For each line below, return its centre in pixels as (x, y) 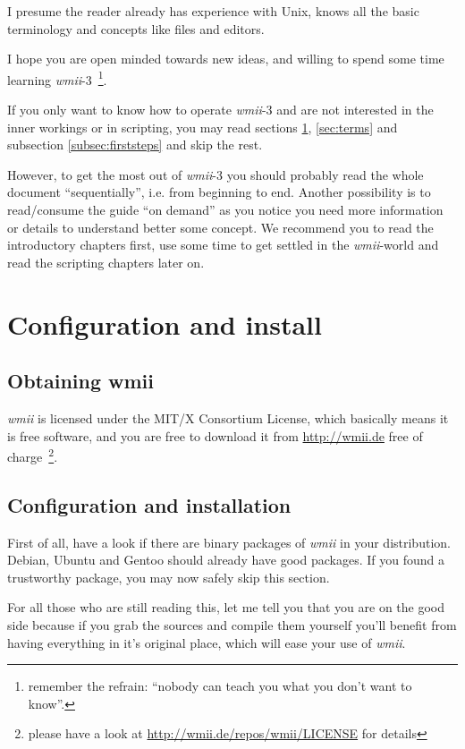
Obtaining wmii (81, 381)
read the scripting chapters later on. (106, 262)
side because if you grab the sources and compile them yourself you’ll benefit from (232, 624)
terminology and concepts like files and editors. (136, 28)
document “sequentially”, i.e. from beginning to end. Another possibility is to (219, 192)
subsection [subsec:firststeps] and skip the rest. (135, 145)
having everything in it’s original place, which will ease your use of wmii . (207, 642)
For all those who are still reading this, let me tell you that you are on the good (226, 607)
